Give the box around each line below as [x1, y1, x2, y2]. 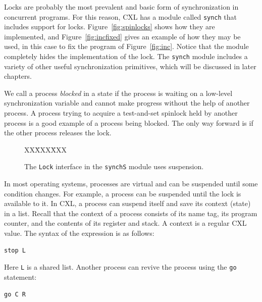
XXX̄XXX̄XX [24, 144, 67, 155]
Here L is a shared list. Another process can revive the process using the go [4, 262, 237, 272]
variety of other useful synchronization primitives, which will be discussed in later [4, 61, 256, 71]
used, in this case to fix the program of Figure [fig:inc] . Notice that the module [4, 41, 249, 52]
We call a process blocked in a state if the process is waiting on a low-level [4, 87, 233, 98]
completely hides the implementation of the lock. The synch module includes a [4, 51, 248, 62]
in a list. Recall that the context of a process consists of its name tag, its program [4, 208, 257, 218]
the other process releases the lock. [4, 127, 112, 138]
